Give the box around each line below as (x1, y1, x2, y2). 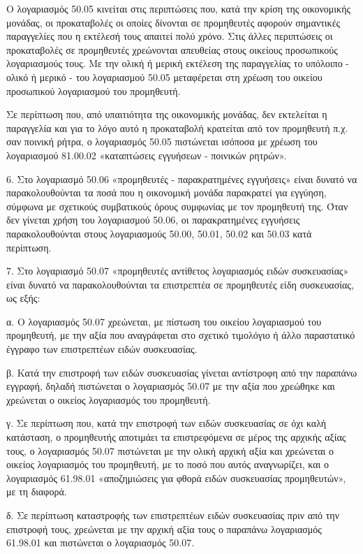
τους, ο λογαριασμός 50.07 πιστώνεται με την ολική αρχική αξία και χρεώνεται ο (6, 443, 334, 458)
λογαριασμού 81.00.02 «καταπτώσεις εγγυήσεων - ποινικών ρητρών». (6, 147, 287, 162)
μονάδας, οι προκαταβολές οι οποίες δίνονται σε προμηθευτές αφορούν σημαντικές (6, 15, 341, 29)
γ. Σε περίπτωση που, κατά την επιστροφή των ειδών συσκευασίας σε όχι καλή (6, 416, 327, 430)
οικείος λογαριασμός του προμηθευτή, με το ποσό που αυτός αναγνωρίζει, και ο (6, 457, 329, 472)
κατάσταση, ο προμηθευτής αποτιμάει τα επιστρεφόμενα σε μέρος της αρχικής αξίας (6, 430, 346, 444)
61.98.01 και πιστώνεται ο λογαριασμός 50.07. (6, 535, 195, 550)
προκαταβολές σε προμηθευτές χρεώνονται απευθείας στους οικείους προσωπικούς (6, 42, 338, 57)
